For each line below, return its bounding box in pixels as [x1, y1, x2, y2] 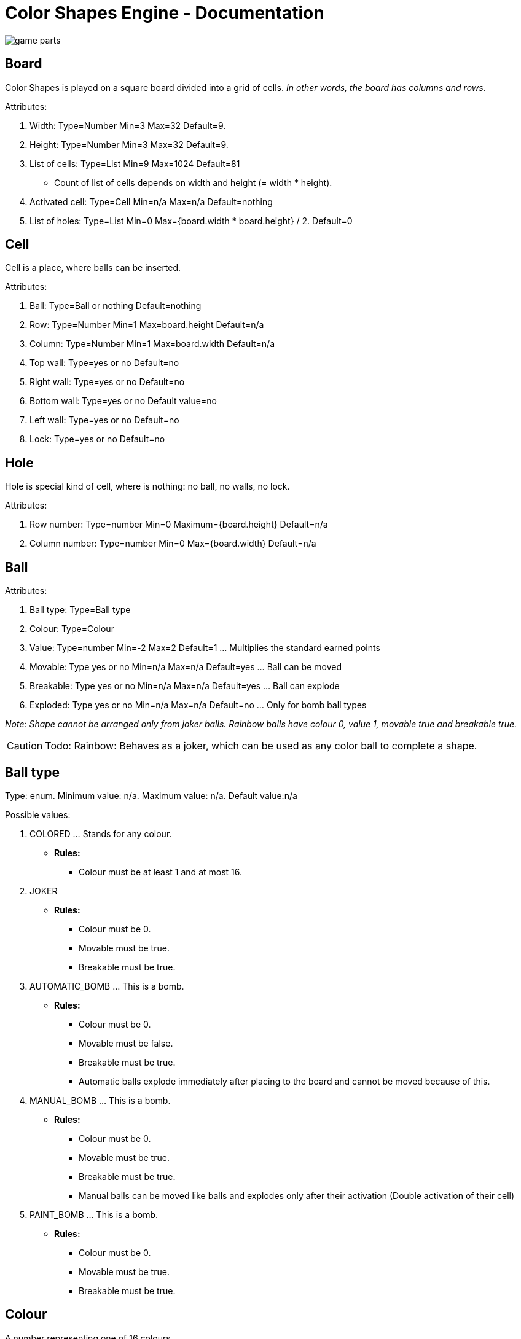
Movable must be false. [79, 1037, 173, 1048]
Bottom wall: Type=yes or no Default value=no [29, 396, 217, 407]
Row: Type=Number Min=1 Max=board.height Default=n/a [29, 319, 264, 330]
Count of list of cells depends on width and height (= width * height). [54, 177, 332, 188]
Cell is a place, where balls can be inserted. [5, 262, 181, 273]
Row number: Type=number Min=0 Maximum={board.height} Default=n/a [29, 519, 328, 530]
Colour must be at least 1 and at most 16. [79, 866, 243, 877]
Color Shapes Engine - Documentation [5, 2, 324, 23]
